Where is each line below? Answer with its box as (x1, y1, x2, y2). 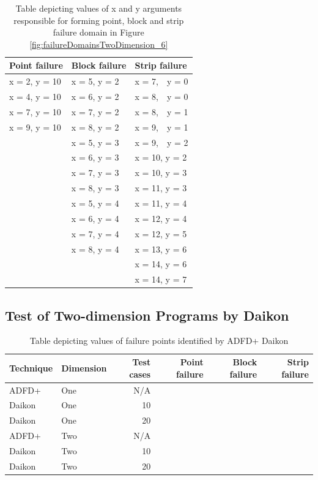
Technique (9, 361, 53, 374)
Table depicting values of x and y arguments (15, 2, 182, 14)
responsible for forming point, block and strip (13, 13, 184, 26)
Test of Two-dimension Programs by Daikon (5, 305, 289, 324)
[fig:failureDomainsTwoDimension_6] (29, 37, 168, 50)
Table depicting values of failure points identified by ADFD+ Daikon (29, 334, 289, 347)
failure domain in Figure (53, 26, 144, 39)
